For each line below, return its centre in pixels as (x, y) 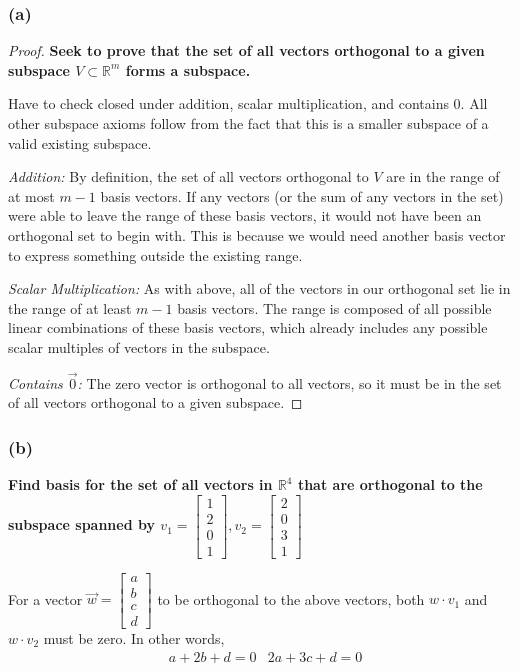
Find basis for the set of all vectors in (140, 484)
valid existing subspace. (80, 142)
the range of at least (70, 307)
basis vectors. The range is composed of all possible (334, 307)
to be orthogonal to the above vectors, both (291, 598)
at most (31, 195)
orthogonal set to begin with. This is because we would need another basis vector (257, 234)
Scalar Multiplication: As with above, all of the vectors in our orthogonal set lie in (259, 288)
